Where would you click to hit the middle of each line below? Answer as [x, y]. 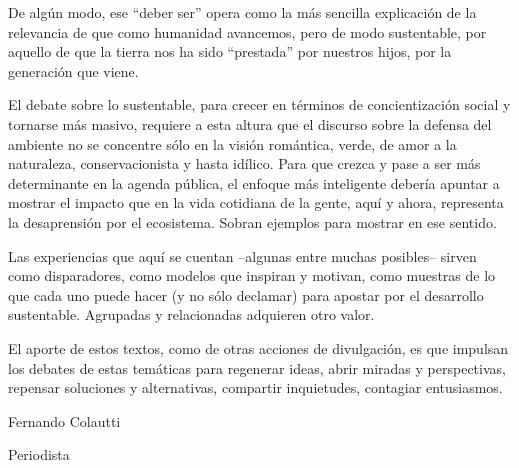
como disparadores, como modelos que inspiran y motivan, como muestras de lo [252, 275]
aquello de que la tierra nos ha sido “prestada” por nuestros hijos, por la [230, 51]
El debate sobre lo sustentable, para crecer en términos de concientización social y [259, 104]
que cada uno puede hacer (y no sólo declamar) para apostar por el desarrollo [246, 294]
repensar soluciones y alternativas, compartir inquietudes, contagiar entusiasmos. [255, 387]
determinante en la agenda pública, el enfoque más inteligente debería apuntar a [254, 182]
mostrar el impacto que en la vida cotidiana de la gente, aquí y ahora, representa [256, 202]
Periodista [39, 454]
